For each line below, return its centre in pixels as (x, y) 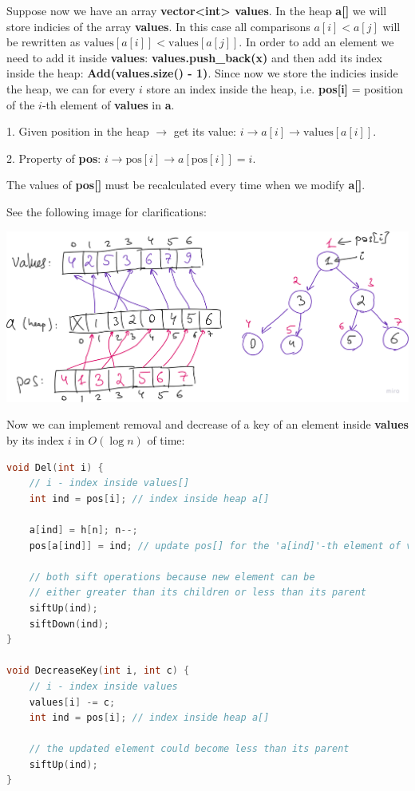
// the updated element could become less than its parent (189, 749)
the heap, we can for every (71, 88)
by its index (36, 440)
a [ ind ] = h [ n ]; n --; (83, 530)
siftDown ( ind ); (69, 624)
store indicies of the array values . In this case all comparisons (158, 26)
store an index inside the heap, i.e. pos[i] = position (275, 88)
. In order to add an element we (316, 42)
